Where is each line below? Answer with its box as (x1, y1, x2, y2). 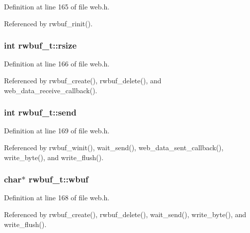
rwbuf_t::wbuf (28, 173, 88, 185)
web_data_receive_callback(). (4, 85, 97, 95)
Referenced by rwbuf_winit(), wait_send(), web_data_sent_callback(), (4, 142, 224, 152)
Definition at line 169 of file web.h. (4, 125, 110, 136)
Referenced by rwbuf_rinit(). (4, 18, 93, 28)
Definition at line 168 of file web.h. (4, 192, 110, 203)
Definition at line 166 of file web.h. (4, 58, 110, 69)
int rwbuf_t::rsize (4, 39, 77, 52)
